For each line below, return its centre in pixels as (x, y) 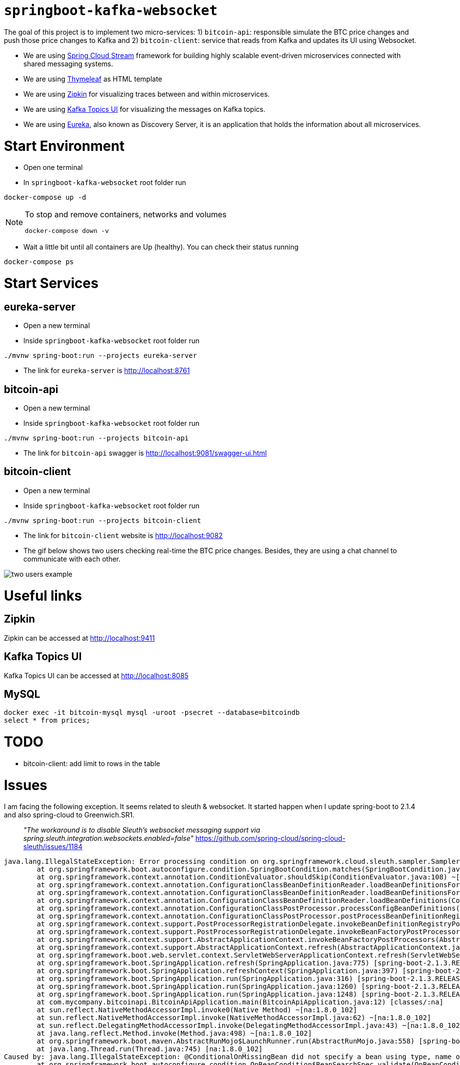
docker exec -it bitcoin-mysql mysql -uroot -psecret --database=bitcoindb (152, 713)
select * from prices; (47, 720)
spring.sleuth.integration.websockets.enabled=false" (109, 838)
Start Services (51, 283)
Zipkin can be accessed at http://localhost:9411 (79, 638)
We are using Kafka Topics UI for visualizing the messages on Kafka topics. (144, 109)
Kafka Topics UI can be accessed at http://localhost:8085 (96, 675)
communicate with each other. (72, 559)
